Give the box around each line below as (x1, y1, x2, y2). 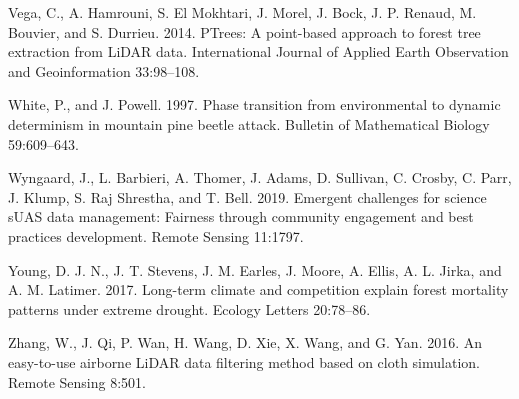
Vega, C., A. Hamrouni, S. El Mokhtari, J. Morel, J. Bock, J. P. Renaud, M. (8, 2, 477, 22)
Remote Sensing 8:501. (8, 371, 146, 392)
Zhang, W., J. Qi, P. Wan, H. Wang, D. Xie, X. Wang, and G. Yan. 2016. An (8, 332, 483, 353)
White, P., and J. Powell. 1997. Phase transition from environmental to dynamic (8, 94, 501, 115)
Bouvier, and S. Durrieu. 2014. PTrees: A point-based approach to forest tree (8, 21, 481, 42)
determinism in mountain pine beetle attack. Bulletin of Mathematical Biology (8, 113, 490, 134)
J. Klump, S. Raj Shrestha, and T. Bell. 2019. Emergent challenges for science (8, 186, 487, 207)
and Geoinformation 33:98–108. (8, 60, 200, 81)
